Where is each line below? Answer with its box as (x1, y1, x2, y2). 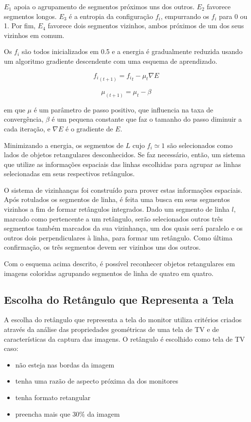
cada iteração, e (4, 123, 50, 133)
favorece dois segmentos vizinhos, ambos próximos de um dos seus (48, 20, 244, 31)
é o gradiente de (66, 123, 113, 133)
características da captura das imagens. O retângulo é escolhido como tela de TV (4, 333, 245, 344)
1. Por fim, (4, 20, 36, 31)
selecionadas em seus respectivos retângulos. (4, 168, 135, 179)
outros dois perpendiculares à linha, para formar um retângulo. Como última (4, 232, 233, 242)
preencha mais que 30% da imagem (15, 408, 120, 419)
